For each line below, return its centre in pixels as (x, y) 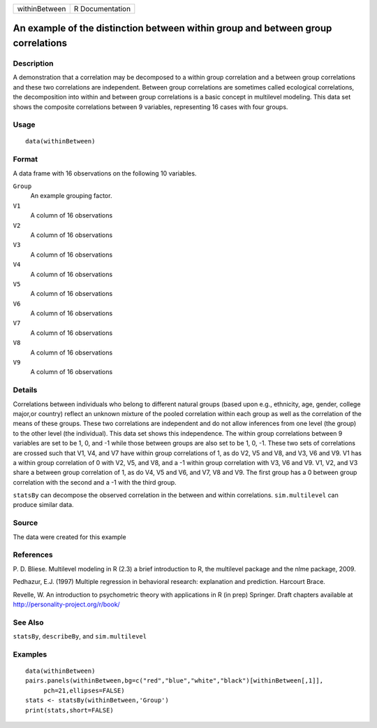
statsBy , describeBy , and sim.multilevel (80, 636)
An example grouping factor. (71, 196)
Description (33, 63)
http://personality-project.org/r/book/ (66, 604)
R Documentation (102, 9)
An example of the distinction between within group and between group (172, 28)
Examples (30, 654)
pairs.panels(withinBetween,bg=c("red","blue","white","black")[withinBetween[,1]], (175, 681)
